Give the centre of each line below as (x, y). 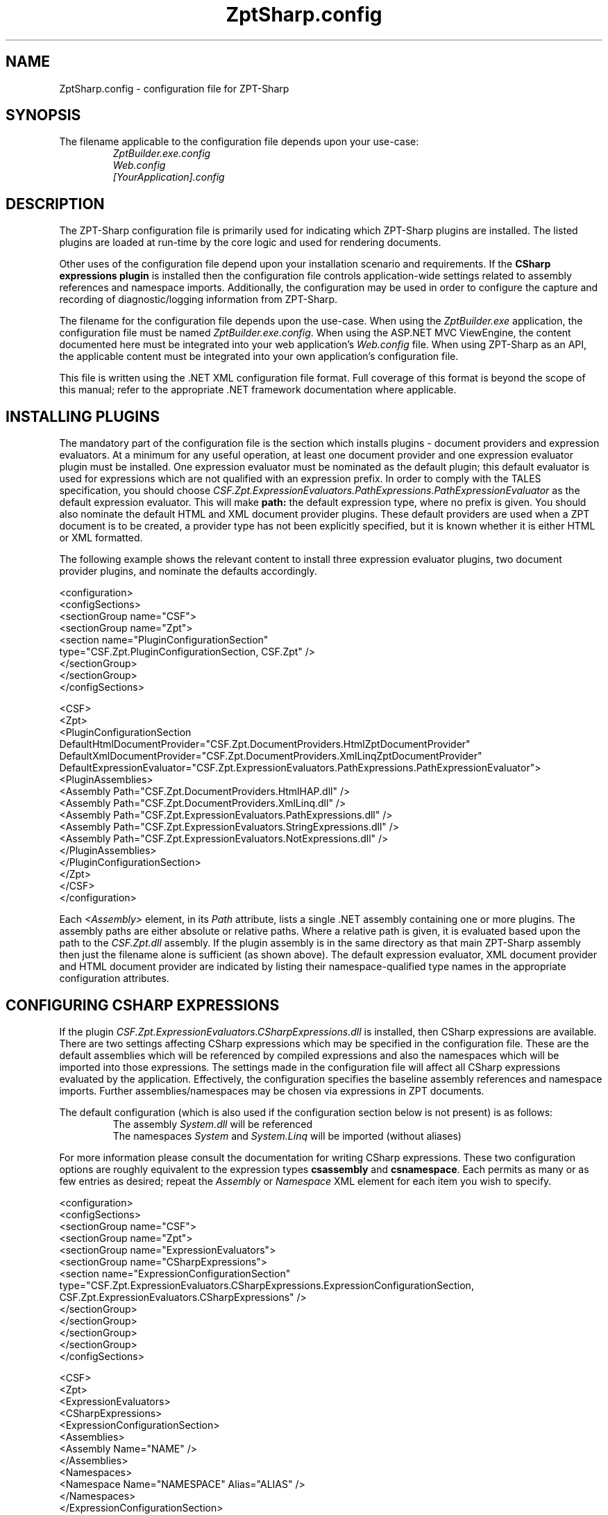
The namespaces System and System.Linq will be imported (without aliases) (287, 1136)
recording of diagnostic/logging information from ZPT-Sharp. (199, 300)
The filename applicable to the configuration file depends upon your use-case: (239, 142)
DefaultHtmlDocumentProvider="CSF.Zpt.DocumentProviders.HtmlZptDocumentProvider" (265, 744)
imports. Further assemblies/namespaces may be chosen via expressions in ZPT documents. (272, 1090)
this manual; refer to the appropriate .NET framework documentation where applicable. (258, 390)
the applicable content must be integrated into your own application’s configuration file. (259, 357)
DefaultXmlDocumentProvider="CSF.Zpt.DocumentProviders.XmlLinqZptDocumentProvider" (271, 756)
